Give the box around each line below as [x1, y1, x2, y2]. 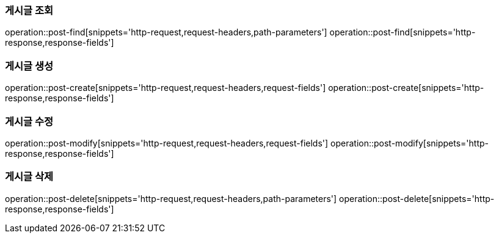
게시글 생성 [5, 59, 54, 72]
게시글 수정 [5, 115, 54, 128]
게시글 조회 [5, 4, 54, 16]
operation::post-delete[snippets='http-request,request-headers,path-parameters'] [5, 193, 337, 204]
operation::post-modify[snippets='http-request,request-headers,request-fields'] [5, 137, 329, 148]
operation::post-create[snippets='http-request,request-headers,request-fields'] [5, 82, 326, 93]
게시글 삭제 [5, 170, 54, 183]
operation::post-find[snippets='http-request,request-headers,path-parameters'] [5, 27, 327, 38]
